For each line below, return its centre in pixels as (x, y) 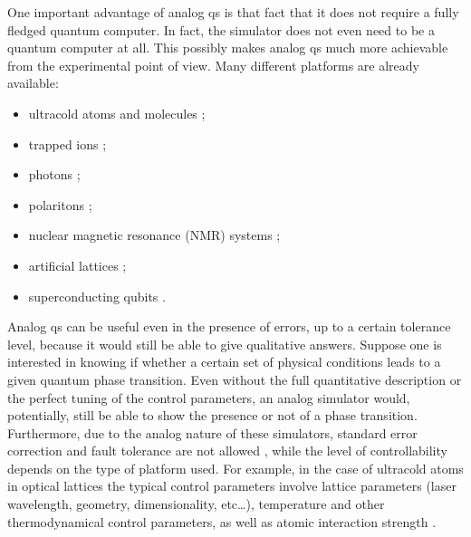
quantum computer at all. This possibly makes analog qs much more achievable (228, 48)
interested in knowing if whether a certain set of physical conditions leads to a (224, 362)
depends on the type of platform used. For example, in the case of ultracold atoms (235, 468)
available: (33, 83)
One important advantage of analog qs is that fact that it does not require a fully (233, 12)
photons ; (54, 174)
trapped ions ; (67, 144)
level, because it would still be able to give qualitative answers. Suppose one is (225, 344)
